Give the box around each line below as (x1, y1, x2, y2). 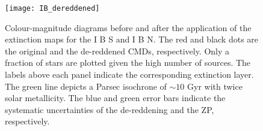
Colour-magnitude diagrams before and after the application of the (5, 21, 252, 33)
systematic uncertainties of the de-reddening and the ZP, (5, 103, 214, 115)
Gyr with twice (187, 80, 243, 92)
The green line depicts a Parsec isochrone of (5, 80, 167, 92)
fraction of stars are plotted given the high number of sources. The (5, 56, 251, 69)
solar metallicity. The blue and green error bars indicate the (5, 92, 226, 104)
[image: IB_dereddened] (5, 4, 100, 13)
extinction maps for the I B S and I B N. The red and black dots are (5, 33, 259, 45)
